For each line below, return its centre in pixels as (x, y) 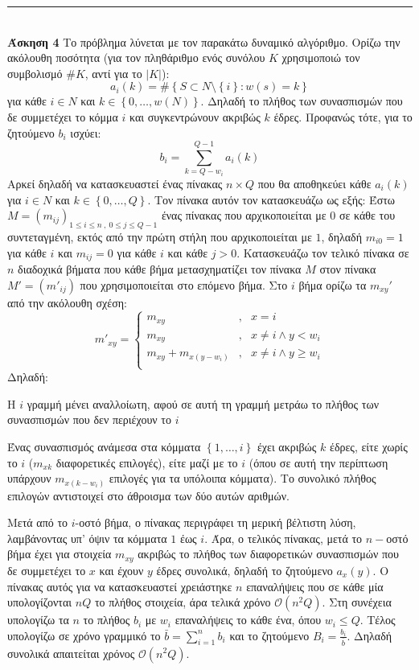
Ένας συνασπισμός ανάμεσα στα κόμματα (104, 446)
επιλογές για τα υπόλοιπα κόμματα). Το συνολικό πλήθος (242, 478)
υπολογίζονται (40, 602)
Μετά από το (38, 522)
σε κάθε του (367, 215)
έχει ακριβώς (287, 446)
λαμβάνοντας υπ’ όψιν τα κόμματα (87, 538)
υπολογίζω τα (38, 620)
